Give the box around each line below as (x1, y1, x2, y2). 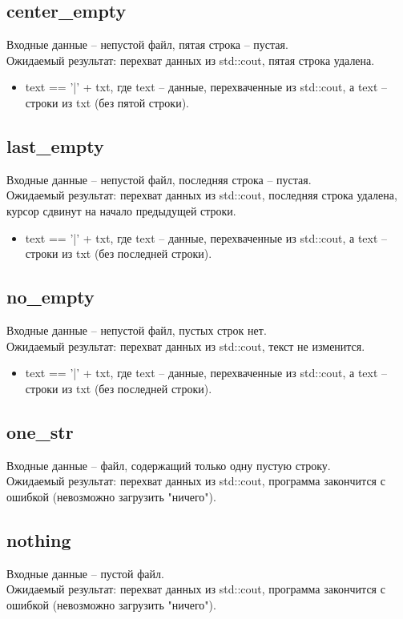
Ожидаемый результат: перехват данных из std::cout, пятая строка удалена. (6, 51, 375, 68)
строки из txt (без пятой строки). (25, 94, 190, 111)
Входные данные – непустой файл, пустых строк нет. (6, 321, 267, 338)
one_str (6, 419, 74, 444)
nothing (6, 527, 71, 552)
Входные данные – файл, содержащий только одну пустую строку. (6, 456, 331, 473)
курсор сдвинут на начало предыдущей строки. (6, 202, 236, 219)
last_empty (6, 133, 104, 158)
